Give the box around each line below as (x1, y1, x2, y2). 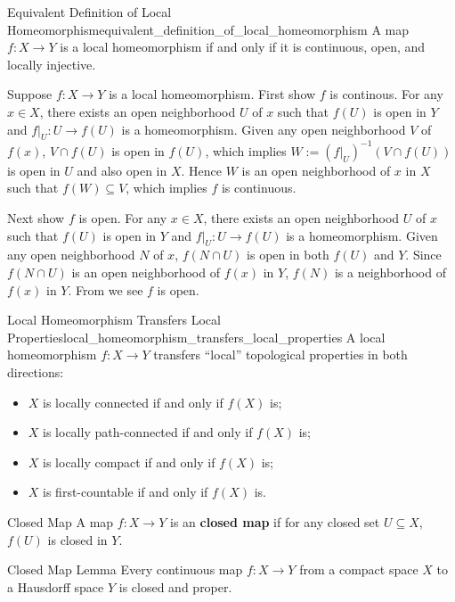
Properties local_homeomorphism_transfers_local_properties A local (7, 327, 386, 346)
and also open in (77, 161, 167, 179)
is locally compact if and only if (43, 452, 215, 471)
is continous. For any (329, 85, 443, 103)
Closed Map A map (7, 512, 114, 531)
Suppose (7, 85, 53, 103)
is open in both (247, 245, 329, 264)
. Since (405, 245, 442, 264)
